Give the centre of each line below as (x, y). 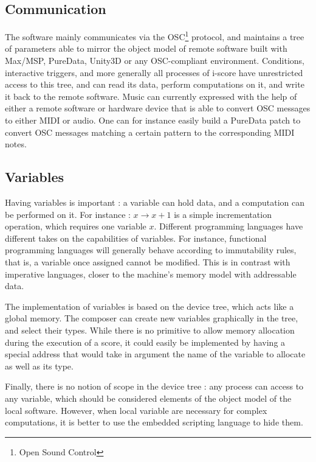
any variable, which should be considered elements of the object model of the (148, 398)
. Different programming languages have (228, 226)
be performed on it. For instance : (68, 214)
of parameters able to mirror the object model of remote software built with (146, 48)
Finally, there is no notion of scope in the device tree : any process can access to (154, 386)
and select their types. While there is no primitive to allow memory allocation (150, 330)
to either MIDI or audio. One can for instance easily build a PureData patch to (153, 120)
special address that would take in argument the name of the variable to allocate (155, 354)
